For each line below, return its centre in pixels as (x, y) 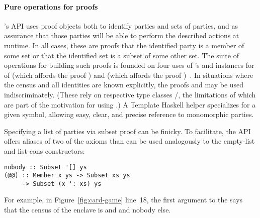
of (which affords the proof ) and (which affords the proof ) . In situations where (129, 75)
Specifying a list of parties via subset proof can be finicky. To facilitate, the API (127, 131)
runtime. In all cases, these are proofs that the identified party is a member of (124, 45)
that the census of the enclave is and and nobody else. (88, 210)
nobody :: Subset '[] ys (46, 167)
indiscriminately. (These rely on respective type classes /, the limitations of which (130, 94)
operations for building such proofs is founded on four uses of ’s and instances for (129, 65)
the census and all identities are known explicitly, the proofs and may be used (124, 85)
